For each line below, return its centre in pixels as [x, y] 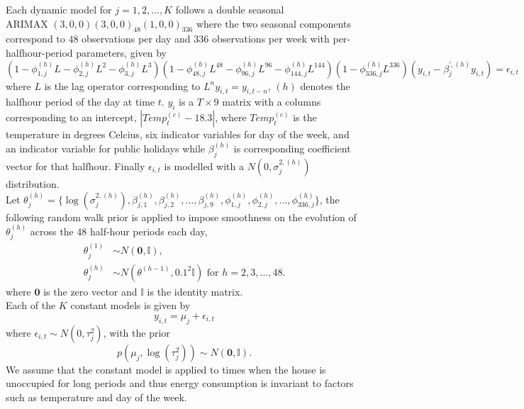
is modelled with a [204, 166]
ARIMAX [27, 23]
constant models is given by [130, 305]
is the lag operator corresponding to [122, 85]
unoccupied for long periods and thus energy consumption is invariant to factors [180, 383]
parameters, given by [121, 52]
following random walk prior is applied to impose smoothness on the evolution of [181, 217]
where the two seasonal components [273, 23]
